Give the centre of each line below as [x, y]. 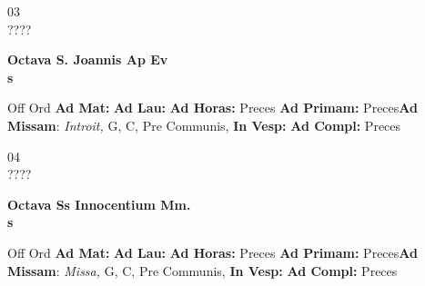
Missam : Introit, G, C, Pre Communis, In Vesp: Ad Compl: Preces [204, 125]
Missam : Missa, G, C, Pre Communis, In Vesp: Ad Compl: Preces [202, 270]
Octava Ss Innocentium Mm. [99, 204]
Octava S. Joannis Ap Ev [88, 59]
